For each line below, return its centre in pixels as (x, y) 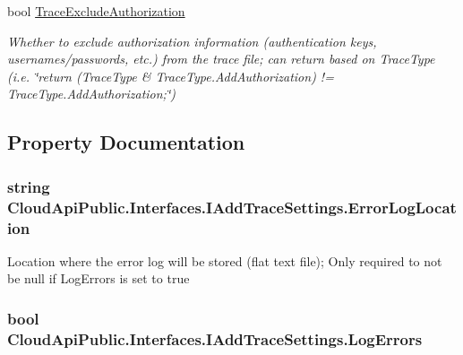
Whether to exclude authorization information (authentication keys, (192, 41)
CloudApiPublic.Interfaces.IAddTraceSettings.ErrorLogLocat (232, 207)
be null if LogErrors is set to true (99, 278)
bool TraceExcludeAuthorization (96, 11)
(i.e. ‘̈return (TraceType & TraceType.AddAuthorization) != (171, 76)
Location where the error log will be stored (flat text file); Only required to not (225, 260)
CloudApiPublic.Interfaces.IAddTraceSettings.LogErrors (215, 338)
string (29, 186)
